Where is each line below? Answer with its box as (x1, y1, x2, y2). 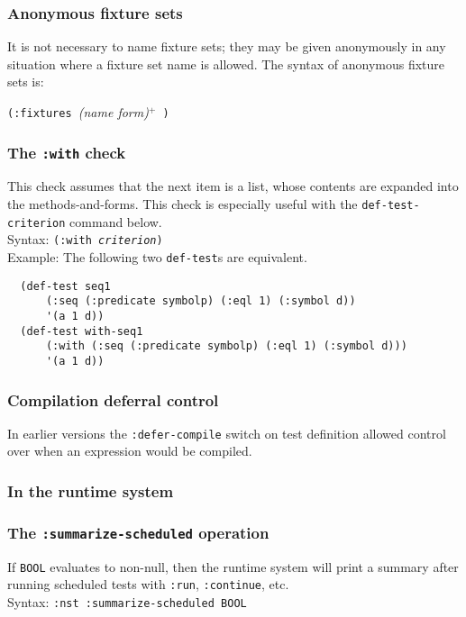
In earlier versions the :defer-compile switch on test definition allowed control (7, 423, 446, 442)
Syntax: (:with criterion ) (7, 230, 163, 249)
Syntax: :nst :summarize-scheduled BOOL (7, 593, 247, 611)
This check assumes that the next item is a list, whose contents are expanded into (7, 177, 459, 195)
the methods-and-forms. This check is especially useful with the (7, 195, 358, 213)
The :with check (7, 141, 126, 163)
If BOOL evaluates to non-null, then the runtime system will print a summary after (7, 557, 459, 576)
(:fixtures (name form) (7, 103, 149, 121)
